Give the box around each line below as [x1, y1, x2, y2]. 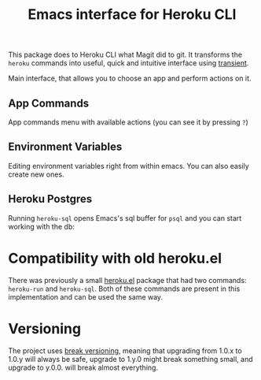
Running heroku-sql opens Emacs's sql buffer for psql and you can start [8, 213, 242, 222]
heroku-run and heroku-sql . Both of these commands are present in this [8, 284, 241, 293]
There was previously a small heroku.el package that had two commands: [8, 275, 247, 285]
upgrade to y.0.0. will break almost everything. [8, 363, 159, 372]
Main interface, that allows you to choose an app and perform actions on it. [8, 73, 252, 84]
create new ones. [8, 170, 64, 179]
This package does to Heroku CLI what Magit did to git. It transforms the [8, 50, 242, 60]
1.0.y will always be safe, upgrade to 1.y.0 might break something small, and [8, 354, 253, 363]
